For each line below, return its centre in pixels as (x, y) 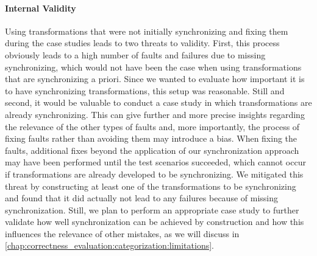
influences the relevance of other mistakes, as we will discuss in (122, 233)
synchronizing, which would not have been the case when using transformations (153, 67)
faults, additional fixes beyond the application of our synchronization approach (152, 150)
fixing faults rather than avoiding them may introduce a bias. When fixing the (151, 138)
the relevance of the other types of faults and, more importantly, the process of (152, 126)
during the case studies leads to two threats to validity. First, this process (142, 43)
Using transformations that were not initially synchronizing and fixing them (147, 31)
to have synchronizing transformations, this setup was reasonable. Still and (145, 90)
